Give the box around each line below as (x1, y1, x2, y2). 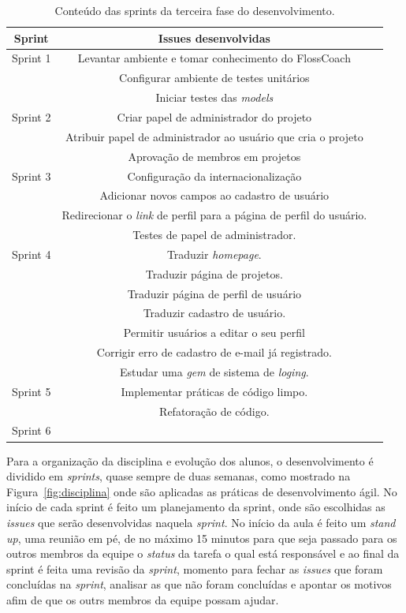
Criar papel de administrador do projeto (117, 108, 312, 125)
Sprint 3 (12, 167, 51, 184)
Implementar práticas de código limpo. (121, 383, 308, 399)
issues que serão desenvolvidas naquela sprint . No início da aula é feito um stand (6, 514, 396, 530)
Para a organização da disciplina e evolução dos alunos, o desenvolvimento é (6, 452, 374, 469)
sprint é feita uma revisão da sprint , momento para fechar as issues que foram (6, 560, 383, 577)
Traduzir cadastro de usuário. (143, 305, 286, 321)
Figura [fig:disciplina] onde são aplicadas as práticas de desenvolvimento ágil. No (6, 483, 397, 499)
